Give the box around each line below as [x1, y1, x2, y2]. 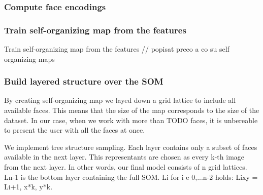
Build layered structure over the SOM [4, 75, 163, 88]
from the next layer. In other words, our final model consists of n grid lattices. [4, 162, 247, 172]
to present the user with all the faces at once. [4, 125, 145, 135]
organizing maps [4, 53, 55, 64]
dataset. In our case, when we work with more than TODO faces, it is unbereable [4, 114, 258, 125]
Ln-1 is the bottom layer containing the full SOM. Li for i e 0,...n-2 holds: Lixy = [4, 171, 258, 182]
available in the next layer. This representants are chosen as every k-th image [4, 151, 245, 162]
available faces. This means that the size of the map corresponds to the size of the [4, 105, 259, 115]
